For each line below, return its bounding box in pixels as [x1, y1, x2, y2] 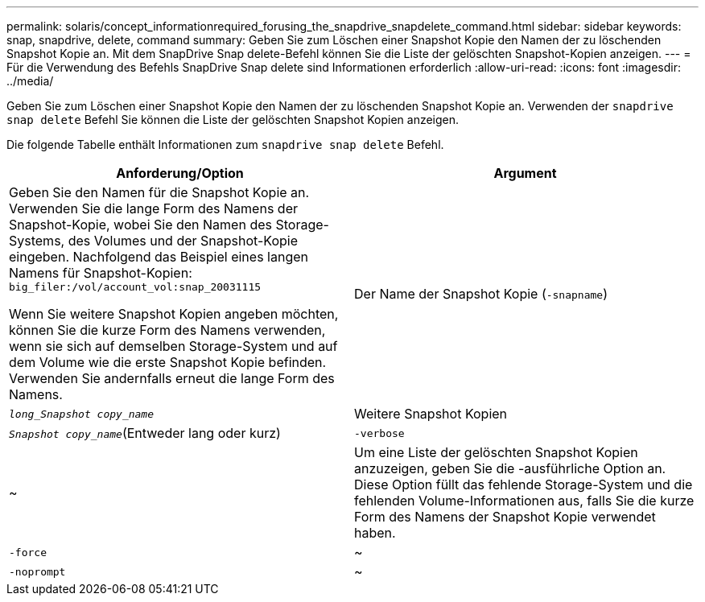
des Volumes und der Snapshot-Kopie [68, 233, 299, 249]
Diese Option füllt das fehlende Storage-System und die [354, 476, 693, 493]
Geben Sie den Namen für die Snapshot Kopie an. [9, 184, 310, 200]
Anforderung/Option [116, 165, 244, 181]
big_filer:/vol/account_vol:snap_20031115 [9, 281, 262, 293]
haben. [354, 525, 396, 541]
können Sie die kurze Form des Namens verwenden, [9, 322, 326, 338]
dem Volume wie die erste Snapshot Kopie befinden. [9, 354, 327, 370]
